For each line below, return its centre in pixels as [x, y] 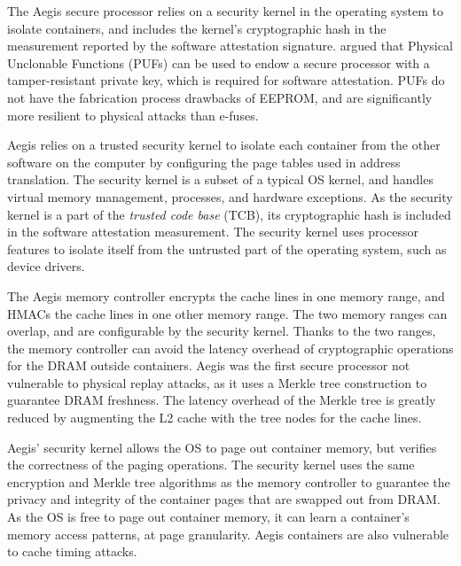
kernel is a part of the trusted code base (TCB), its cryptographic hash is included [229, 214]
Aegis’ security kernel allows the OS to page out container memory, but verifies [222, 447]
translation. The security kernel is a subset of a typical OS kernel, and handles [220, 179]
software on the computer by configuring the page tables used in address [204, 162]
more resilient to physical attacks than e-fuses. [133, 115]
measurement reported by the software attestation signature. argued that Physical [230, 46]
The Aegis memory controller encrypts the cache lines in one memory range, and [226, 295]
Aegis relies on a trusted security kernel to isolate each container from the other [224, 145]
